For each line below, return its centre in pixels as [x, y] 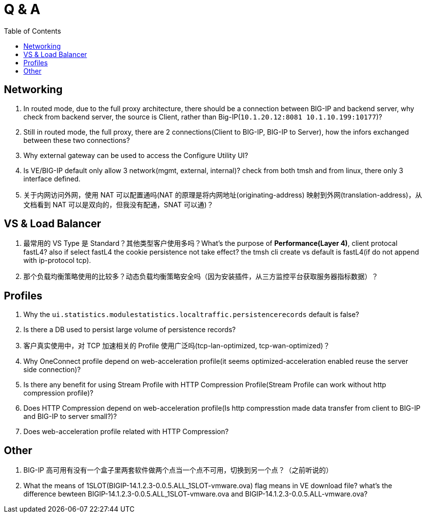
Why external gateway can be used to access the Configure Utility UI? [136, 155]
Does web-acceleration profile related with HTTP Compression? [126, 432]
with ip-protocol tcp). [57, 260]
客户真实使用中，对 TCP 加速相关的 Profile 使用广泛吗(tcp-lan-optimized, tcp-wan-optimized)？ [177, 346]
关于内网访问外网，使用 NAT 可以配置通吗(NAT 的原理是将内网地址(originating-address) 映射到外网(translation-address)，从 [223, 195]
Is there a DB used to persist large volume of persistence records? [130, 330]
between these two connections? [77, 140]
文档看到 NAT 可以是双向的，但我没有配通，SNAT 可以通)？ [119, 204]
